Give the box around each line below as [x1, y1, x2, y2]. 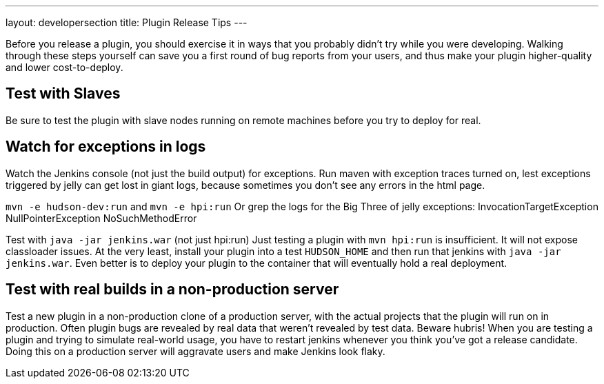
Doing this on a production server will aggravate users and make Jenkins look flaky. [6, 345, 385, 357]
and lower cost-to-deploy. [6, 61, 123, 73]
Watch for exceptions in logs [6, 138, 206, 156]
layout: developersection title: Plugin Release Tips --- [6, 17, 248, 28]
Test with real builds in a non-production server [6, 281, 339, 299]
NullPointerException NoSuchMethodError [6, 212, 197, 224]
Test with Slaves [6, 85, 121, 103]
